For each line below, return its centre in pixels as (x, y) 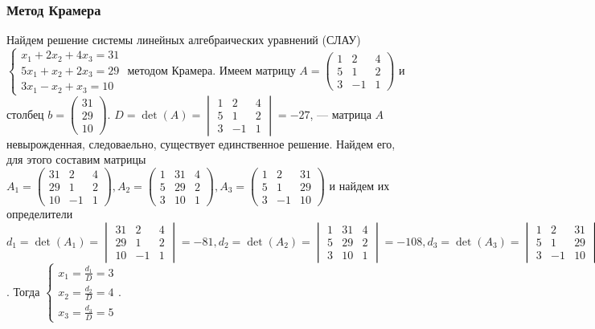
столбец (25, 114)
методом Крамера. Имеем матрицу (211, 69)
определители (40, 214)
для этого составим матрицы (76, 159)
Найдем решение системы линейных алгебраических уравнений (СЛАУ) (184, 40)
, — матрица (341, 114)
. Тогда (23, 291)
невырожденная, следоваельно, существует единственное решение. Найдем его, (201, 143)
